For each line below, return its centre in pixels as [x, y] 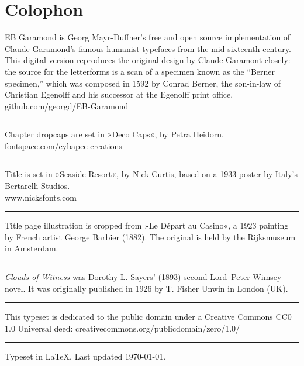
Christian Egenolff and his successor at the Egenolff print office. [119, 94]
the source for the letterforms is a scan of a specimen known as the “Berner [140, 71]
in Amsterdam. [32, 248]
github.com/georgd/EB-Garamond [67, 106]
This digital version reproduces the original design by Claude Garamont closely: [148, 60]
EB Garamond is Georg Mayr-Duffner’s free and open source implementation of [148, 37]
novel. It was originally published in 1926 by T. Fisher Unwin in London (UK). [146, 288]
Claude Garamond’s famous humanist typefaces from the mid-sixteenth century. [148, 48]
